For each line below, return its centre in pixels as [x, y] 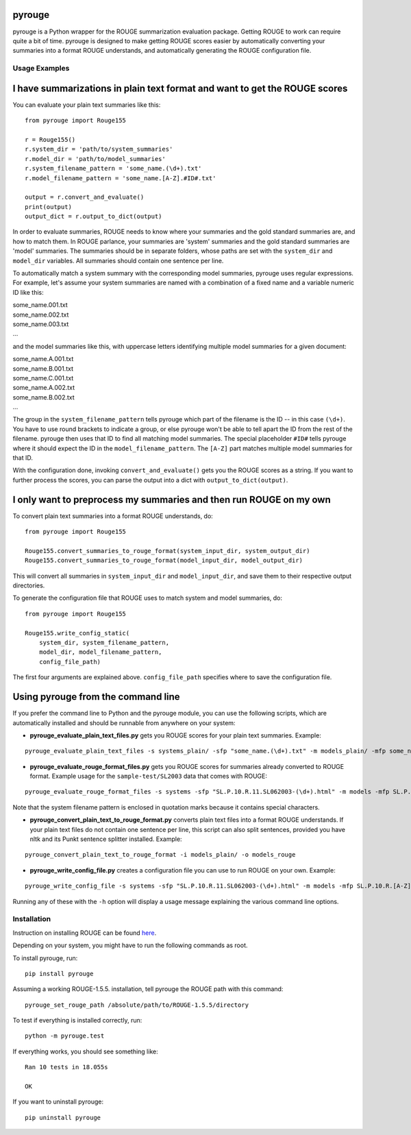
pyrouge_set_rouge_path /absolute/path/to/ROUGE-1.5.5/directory [137, 1005]
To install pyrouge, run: [45, 958]
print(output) [48, 207]
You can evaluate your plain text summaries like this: [87, 105]
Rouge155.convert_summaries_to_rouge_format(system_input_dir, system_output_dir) [167, 551]
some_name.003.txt [41, 324]
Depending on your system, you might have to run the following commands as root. [130, 945]
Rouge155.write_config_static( [77, 633]
